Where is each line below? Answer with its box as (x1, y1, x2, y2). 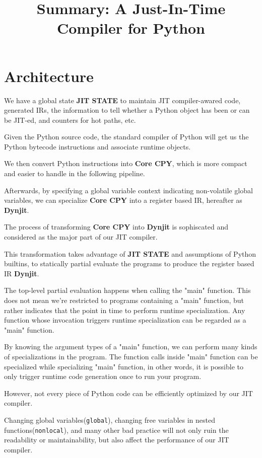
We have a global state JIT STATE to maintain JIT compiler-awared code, (4, 95, 241, 105)
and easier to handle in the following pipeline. (4, 168, 145, 179)
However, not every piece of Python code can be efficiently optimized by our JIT (4, 388, 253, 398)
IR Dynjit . (4, 268, 39, 278)
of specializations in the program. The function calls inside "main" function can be (4, 351, 258, 361)
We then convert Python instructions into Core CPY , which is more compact (4, 158, 247, 169)
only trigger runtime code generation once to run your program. (4, 371, 202, 381)
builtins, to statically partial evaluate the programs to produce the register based (4, 258, 254, 269)
